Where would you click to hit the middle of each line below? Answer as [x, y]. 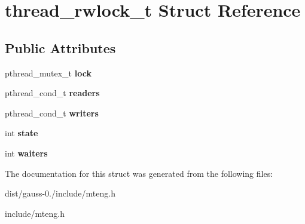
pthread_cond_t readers [52, 93]
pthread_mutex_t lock [48, 73]
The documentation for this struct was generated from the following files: [139, 173]
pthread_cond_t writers [52, 113]
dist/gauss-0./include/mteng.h [60, 193]
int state [22, 133]
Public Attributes [60, 47]
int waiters [26, 153]
